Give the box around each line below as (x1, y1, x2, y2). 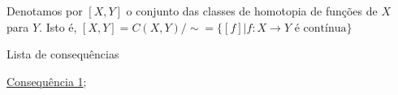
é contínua (294, 22, 347, 34)
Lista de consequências (6, 45, 119, 63)
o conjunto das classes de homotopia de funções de (126, 2, 378, 19)
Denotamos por (6, 2, 83, 19)
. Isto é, (39, 18, 77, 35)
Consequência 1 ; (6, 72, 87, 89)
